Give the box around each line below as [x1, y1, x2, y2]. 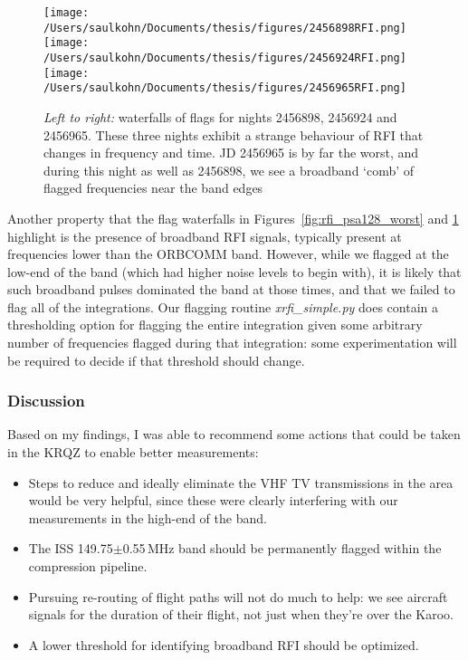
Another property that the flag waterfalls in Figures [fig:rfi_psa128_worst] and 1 [7, 208, 459, 227]
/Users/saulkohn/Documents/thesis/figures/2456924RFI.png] [43, 51, 406, 64]
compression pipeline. [28, 557, 148, 576]
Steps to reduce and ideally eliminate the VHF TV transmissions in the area [28, 473, 454, 492]
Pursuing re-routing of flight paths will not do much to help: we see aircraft [28, 587, 448, 606]
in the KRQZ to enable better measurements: [7, 443, 259, 462]
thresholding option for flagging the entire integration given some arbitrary [7, 315, 423, 334]
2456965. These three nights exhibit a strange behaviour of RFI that [43, 125, 424, 144]
